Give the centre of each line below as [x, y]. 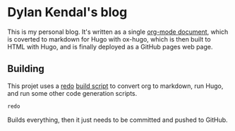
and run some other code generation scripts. [72, 93]
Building [26, 69]
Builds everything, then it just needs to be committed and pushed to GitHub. [117, 120]
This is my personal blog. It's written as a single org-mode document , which [118, 32]
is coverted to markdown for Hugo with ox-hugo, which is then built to [109, 39]
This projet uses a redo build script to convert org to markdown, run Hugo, [115, 86]
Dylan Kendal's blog [67, 12]
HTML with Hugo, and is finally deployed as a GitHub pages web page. [110, 46]
